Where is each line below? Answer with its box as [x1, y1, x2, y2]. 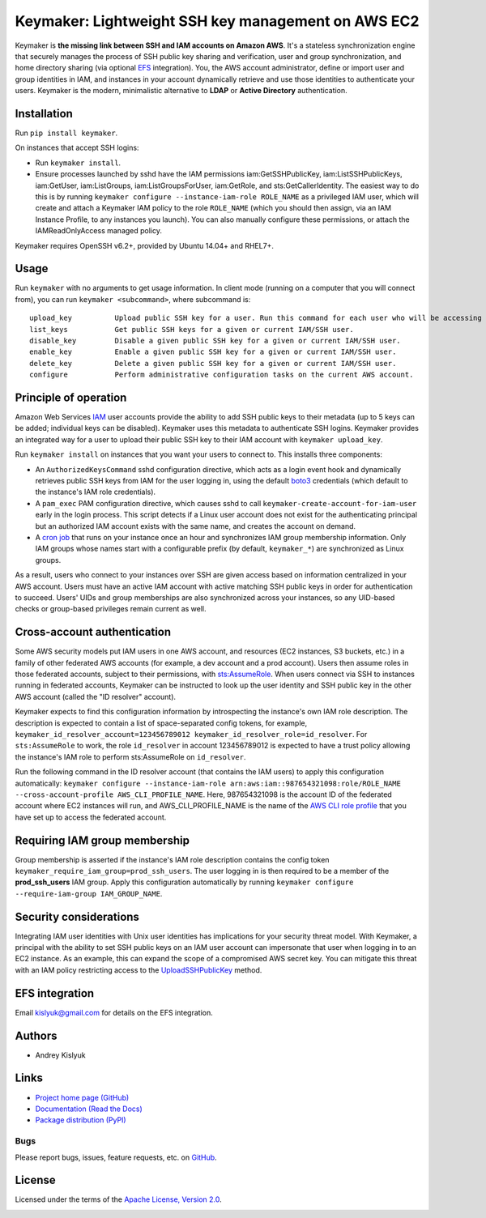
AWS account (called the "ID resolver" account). [15, 692, 177, 701]
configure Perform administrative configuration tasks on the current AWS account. [29, 370, 414, 380]
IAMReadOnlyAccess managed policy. [35, 226, 162, 236]
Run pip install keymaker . [15, 128, 118, 138]
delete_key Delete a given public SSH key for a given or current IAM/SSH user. [29, 359, 397, 368]
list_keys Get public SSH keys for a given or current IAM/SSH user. [29, 325, 354, 334]
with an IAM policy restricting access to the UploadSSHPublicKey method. [15, 965, 262, 975]
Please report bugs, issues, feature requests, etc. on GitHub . [15, 1152, 218, 1162]
